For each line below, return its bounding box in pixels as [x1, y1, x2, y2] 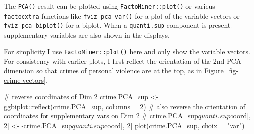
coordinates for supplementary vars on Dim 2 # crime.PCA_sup [4, 111, 198, 121]
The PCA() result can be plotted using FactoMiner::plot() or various [4, 1, 215, 11]
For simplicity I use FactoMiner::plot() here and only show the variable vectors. [4, 46, 250, 56]
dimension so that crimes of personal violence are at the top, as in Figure [4, 65, 224, 75]
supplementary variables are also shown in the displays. [4, 29, 170, 40]
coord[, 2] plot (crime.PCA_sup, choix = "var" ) [104, 120, 245, 130]
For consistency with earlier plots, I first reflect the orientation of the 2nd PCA [4, 56, 242, 66]
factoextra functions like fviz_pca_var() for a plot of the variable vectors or [4, 10, 240, 21]
